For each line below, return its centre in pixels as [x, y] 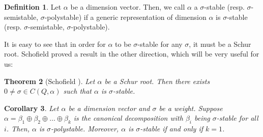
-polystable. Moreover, [85, 129]
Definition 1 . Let [33, 7]
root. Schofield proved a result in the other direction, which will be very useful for [132, 54]
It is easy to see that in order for [55, 44]
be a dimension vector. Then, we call [128, 7]
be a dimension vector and [109, 108]
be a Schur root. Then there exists [157, 81]
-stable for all [237, 118]
